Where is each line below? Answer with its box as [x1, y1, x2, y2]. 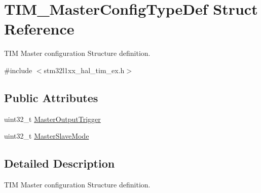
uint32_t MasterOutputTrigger [4, 113, 101, 124]
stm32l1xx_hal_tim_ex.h [44, 65, 125, 75]
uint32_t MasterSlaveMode [4, 131, 89, 141]
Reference [4, 18, 74, 39]
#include [4, 65, 32, 75]
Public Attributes [4, 89, 98, 105]
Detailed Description [4, 155, 115, 171]
